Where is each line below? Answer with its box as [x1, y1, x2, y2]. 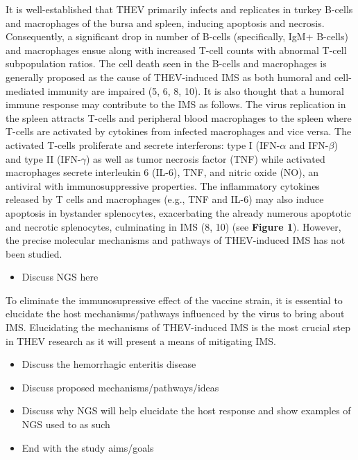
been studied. [6, 246, 62, 260]
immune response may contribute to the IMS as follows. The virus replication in [6, 97, 346, 112]
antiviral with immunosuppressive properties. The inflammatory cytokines [6, 178, 320, 193]
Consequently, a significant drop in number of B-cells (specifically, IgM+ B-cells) [6, 29, 348, 44]
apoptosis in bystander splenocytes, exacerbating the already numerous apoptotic [6, 205, 352, 220]
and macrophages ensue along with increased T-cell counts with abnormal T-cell [6, 42, 347, 57]
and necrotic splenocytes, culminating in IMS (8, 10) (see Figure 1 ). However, [6, 219, 341, 233]
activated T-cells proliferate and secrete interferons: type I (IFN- [6, 137, 280, 152]
